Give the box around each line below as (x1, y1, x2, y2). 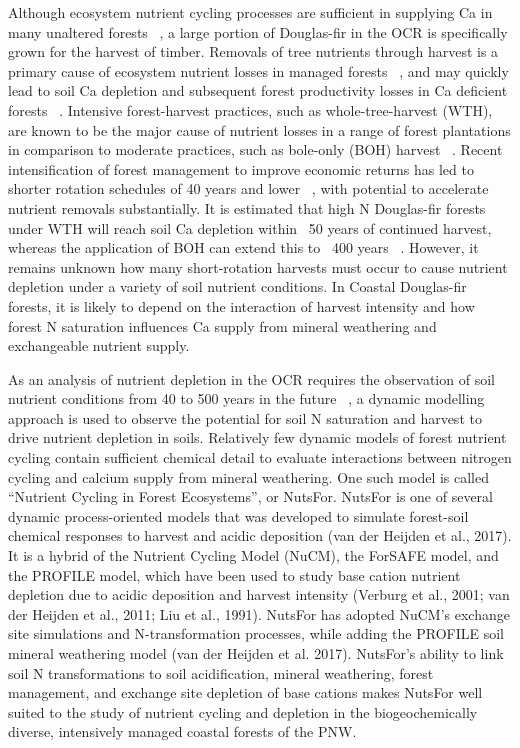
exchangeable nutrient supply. (8, 335, 190, 356)
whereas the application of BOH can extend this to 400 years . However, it (8, 237, 479, 258)
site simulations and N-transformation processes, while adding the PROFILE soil (8, 623, 504, 644)
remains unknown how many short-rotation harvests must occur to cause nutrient (8, 256, 508, 277)
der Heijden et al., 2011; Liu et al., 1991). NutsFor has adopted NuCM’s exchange (8, 603, 510, 624)
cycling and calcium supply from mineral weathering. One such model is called (8, 466, 490, 487)
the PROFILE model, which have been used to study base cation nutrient (8, 564, 461, 585)
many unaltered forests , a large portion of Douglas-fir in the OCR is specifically (8, 21, 508, 42)
